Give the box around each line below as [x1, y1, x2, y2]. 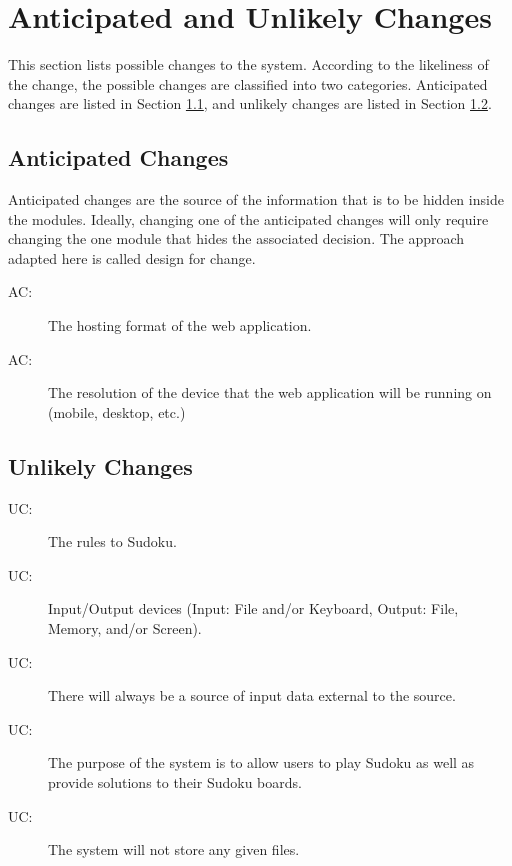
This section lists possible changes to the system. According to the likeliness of [8, 54, 489, 75]
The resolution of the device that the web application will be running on [48, 382, 492, 403]
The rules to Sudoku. [48, 531, 177, 552]
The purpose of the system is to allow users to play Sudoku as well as [48, 752, 475, 773]
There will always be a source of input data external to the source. [48, 685, 456, 706]
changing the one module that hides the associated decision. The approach [8, 228, 465, 249]
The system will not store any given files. [48, 839, 300, 860]
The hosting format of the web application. [48, 315, 312, 336]
